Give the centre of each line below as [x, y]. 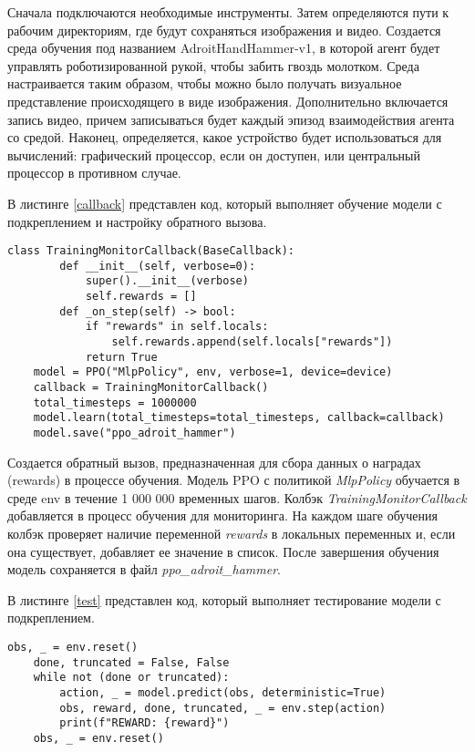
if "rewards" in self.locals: [177, 327]
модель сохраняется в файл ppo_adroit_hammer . [144, 569]
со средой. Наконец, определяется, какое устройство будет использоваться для [225, 137]
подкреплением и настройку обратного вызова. [137, 221]
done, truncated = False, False [131, 662]
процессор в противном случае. [94, 173]
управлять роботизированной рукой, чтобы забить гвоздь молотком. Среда [213, 65]
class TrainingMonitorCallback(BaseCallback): [151, 251]
